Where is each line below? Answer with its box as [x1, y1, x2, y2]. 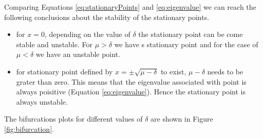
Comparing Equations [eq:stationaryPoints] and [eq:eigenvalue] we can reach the [4, 2, 256, 12]
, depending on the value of [44, 29, 130, 40]
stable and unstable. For [16, 38, 92, 49]
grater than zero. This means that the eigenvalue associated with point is [16, 76, 247, 87]
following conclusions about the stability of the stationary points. [4, 11, 210, 22]
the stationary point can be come [138, 29, 243, 40]
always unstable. [16, 96, 68, 107]
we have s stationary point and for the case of [114, 38, 258, 49]
